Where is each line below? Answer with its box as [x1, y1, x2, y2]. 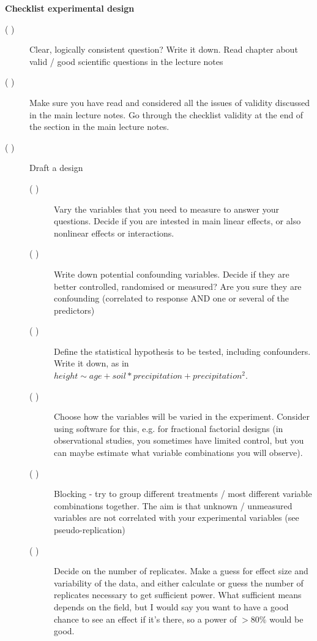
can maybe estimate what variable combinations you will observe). [54, 446, 303, 459]
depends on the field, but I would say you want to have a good [54, 600, 289, 613]
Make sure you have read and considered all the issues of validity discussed [29, 96, 310, 108]
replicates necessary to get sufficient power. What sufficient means [54, 588, 302, 601]
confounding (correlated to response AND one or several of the [54, 292, 289, 305]
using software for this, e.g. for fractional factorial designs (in [54, 422, 283, 434]
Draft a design [29, 161, 83, 174]
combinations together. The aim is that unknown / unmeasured [54, 499, 293, 512]
